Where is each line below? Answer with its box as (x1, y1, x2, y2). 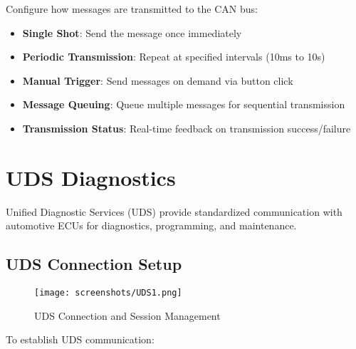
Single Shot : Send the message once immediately (22, 25, 242, 40)
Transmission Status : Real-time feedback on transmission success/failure (22, 120, 351, 135)
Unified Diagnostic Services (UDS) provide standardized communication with (6, 204, 342, 219)
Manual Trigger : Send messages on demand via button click (22, 73, 293, 88)
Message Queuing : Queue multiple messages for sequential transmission (22, 97, 345, 112)
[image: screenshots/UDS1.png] (34, 288, 182, 298)
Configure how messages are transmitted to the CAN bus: (6, 1, 258, 16)
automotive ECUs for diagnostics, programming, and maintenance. (6, 218, 297, 233)
